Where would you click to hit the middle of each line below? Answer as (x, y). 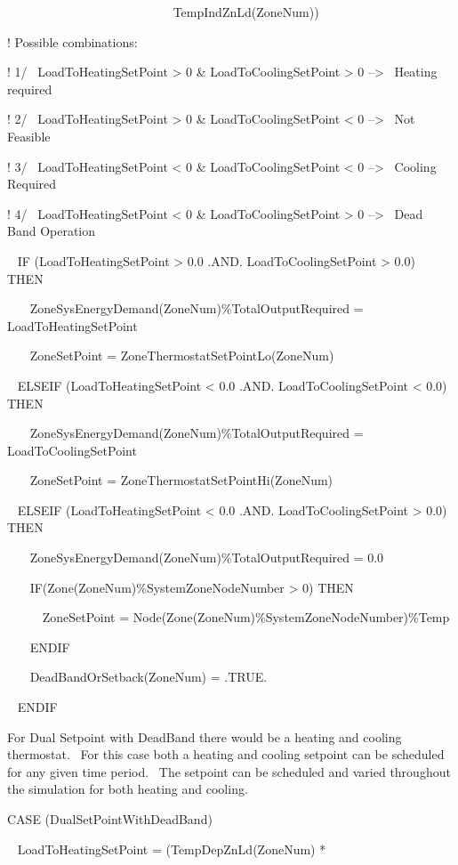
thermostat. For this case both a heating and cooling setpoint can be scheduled (226, 754)
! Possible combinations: (72, 41)
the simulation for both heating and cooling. (128, 789)
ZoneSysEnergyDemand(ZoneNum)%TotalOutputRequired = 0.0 (207, 558)
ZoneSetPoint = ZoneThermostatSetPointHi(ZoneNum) (181, 480)
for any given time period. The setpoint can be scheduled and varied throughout (229, 771)
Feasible (29, 136)
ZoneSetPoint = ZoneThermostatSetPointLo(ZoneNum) (182, 356)
